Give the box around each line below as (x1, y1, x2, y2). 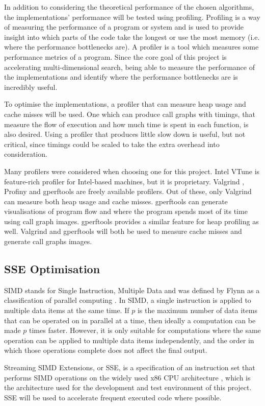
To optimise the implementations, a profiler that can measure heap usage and (4, 99, 246, 109)
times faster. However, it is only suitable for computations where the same (29, 325, 261, 336)
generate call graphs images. (4, 236, 92, 247)
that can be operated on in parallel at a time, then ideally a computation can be (4, 315, 256, 325)
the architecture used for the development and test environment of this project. (4, 382, 252, 393)
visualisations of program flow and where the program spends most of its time (4, 206, 248, 217)
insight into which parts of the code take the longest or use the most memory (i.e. (4, 31, 260, 42)
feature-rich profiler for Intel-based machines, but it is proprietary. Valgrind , (4, 176, 245, 186)
